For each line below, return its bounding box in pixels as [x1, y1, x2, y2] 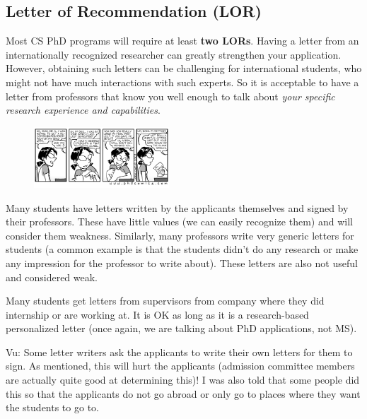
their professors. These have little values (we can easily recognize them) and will [6, 214, 353, 229]
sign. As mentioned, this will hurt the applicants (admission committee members [6, 358, 355, 373]
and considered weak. [6, 269, 98, 284]
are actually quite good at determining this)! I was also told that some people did [6, 372, 360, 387]
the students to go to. [6, 400, 99, 415]
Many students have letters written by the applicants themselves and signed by [6, 200, 349, 215]
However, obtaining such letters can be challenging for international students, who [6, 61, 362, 76]
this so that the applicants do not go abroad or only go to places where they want [6, 386, 361, 401]
